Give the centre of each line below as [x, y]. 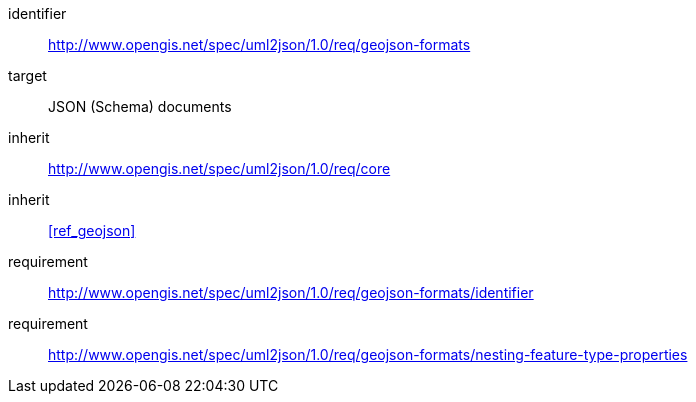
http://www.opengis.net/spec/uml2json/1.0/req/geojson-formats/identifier [291, 292]
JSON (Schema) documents [140, 106]
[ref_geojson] [92, 230]
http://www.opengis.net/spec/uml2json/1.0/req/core [219, 168]
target [27, 75]
